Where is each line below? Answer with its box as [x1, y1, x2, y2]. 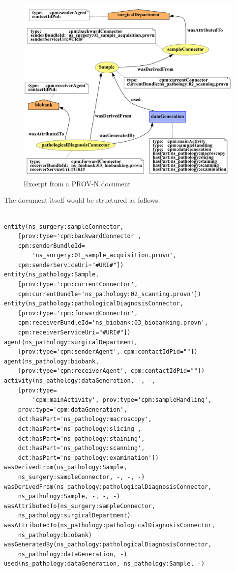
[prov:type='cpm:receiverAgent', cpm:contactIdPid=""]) [18, 367, 205, 375]
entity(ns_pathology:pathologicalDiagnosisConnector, [4, 300, 184, 307]
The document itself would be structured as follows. [4, 195, 160, 205]
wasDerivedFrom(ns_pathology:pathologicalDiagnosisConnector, [4, 483, 212, 490]
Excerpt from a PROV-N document [24, 178, 131, 188]
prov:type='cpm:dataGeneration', [18, 406, 127, 413]
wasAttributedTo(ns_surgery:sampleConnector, [4, 502, 155, 510]
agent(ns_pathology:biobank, [4, 358, 99, 365]
